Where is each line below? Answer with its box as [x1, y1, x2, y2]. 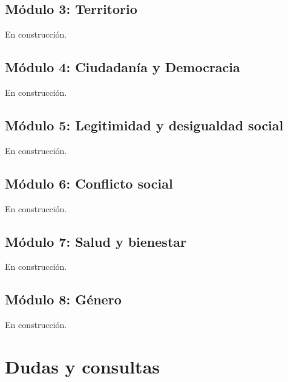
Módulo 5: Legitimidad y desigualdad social [5, 115, 284, 134]
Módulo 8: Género [5, 290, 122, 309]
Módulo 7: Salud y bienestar [5, 232, 186, 250]
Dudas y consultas [5, 354, 160, 378]
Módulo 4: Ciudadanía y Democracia [5, 58, 240, 76]
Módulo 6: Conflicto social [5, 173, 173, 192]
